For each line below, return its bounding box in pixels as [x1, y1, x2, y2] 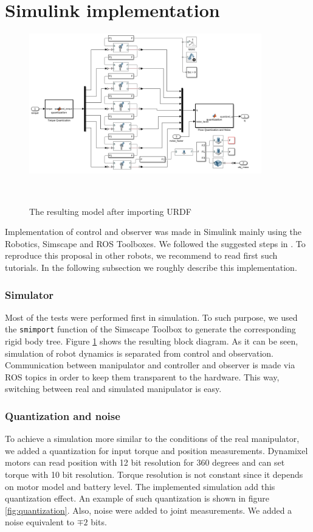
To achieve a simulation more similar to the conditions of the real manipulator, [5, 432, 300, 445]
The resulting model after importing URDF [29, 205, 191, 217]
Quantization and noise [5, 408, 120, 423]
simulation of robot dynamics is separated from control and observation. [5, 346, 273, 359]
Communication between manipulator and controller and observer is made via [5, 359, 295, 371]
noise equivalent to [5, 516, 75, 528]
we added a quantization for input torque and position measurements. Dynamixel [5, 444, 308, 457]
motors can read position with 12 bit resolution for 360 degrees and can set [5, 456, 285, 469]
